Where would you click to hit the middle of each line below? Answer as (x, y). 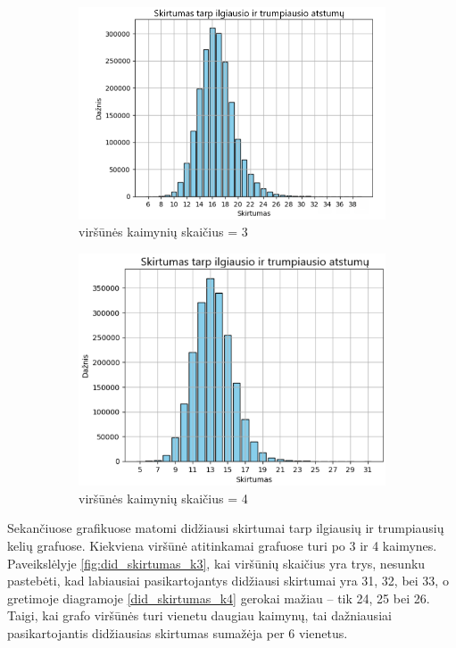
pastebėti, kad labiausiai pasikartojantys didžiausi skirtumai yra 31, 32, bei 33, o (228, 581)
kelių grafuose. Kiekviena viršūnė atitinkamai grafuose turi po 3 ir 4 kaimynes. (222, 546)
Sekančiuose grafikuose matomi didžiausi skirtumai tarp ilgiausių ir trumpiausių (226, 528)
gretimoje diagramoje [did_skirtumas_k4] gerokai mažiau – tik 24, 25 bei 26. (219, 598)
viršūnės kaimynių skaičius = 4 (163, 498)
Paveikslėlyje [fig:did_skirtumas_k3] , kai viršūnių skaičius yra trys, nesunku (216, 563)
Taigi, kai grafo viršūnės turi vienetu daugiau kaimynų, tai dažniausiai (199, 615)
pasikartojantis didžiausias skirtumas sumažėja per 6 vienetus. (178, 633)
